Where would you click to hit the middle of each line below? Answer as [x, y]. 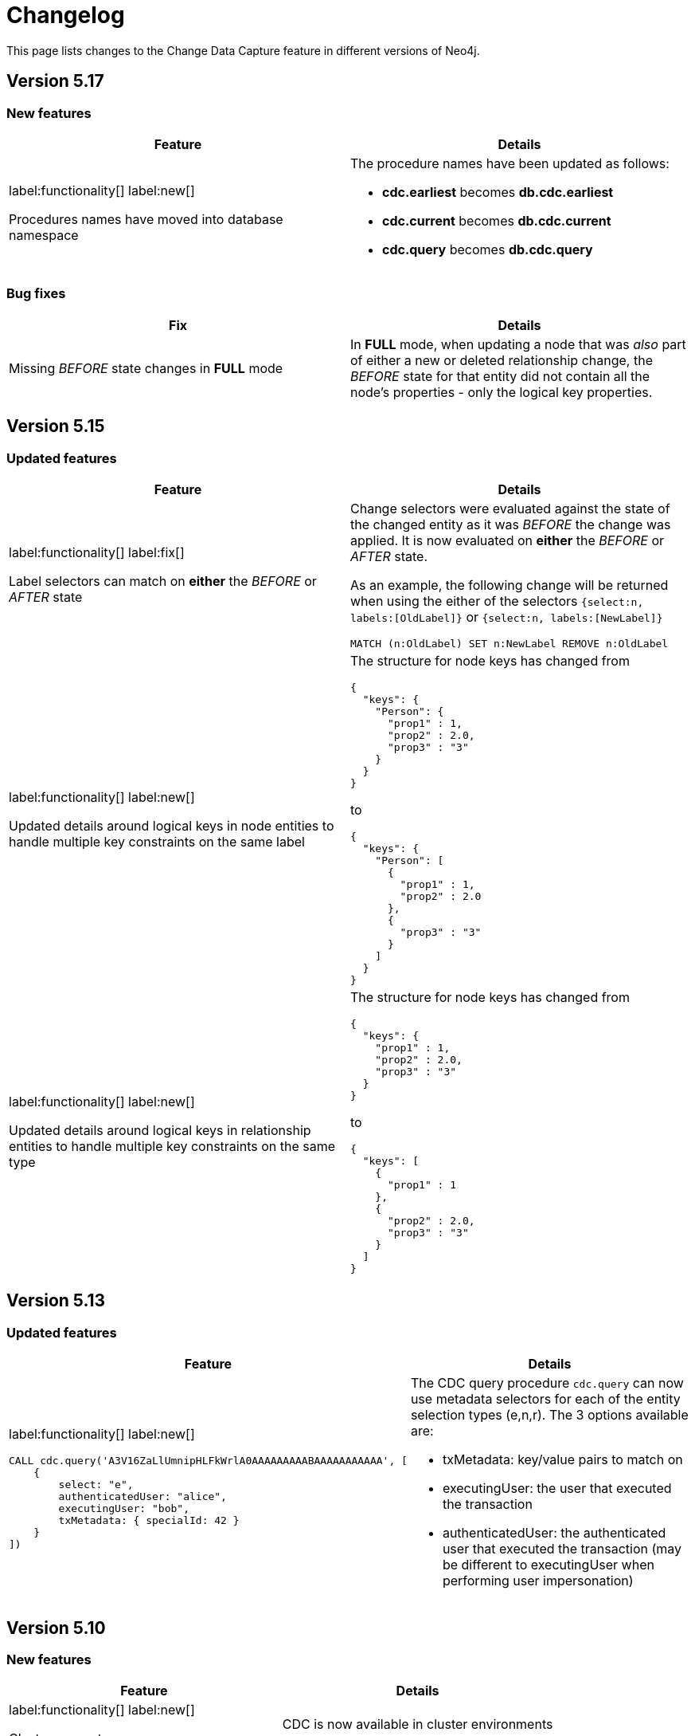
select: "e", [96, 1485]
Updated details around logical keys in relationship [160, 1130]
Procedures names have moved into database [146, 219]
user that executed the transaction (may [562, 1549]
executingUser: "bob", [124, 1509]
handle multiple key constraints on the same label [157, 841]
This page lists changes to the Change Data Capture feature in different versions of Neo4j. [243, 50]
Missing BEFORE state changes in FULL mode [146, 368]
